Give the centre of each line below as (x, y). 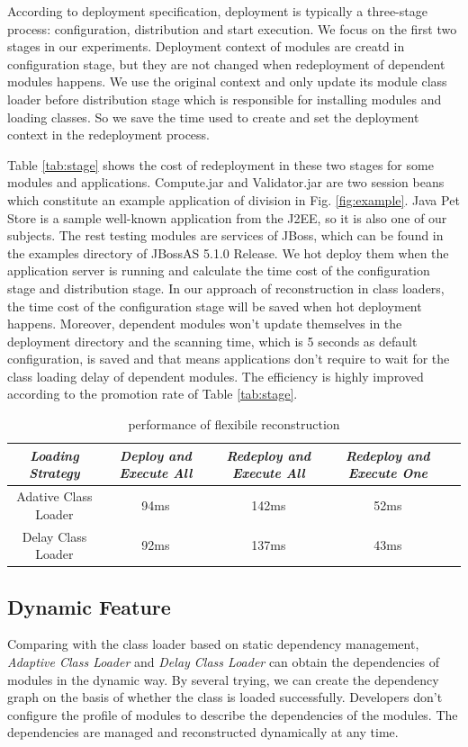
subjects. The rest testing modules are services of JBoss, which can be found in (225, 235)
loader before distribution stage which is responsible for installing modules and (225, 99)
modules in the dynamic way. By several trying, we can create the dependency (223, 679)
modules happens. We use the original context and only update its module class (227, 81)
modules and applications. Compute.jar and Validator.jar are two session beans (226, 182)
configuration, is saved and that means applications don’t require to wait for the (229, 359)
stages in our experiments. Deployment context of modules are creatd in (206, 46)
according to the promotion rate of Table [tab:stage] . (153, 394)
